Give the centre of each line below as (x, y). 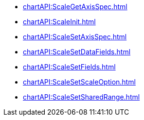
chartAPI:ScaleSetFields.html (69, 67)
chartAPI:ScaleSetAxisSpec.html (75, 37)
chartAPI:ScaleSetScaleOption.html (79, 82)
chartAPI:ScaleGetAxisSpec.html (75, 7)
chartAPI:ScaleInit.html (59, 22)
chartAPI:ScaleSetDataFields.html (77, 52)
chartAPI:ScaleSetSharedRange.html (81, 97)
